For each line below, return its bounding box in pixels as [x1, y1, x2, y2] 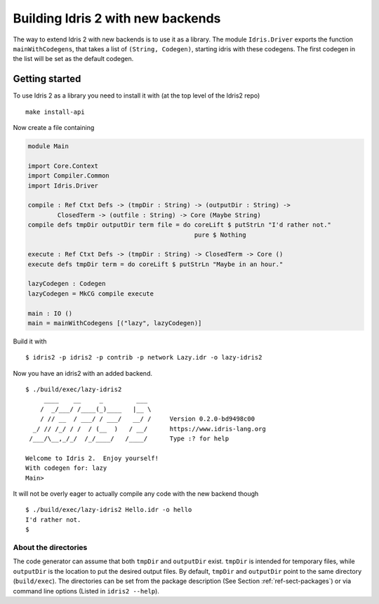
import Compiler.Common [27, 172, 110, 180]
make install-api [25, 107, 85, 116]
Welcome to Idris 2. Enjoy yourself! [25, 454, 159, 462]
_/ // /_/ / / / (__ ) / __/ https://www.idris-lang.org [32, 425, 266, 433]
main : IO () [27, 309, 73, 317]
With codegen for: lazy [25, 464, 107, 472]
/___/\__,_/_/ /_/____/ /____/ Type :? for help [29, 435, 230, 442]
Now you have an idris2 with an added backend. [13, 369, 152, 377]
